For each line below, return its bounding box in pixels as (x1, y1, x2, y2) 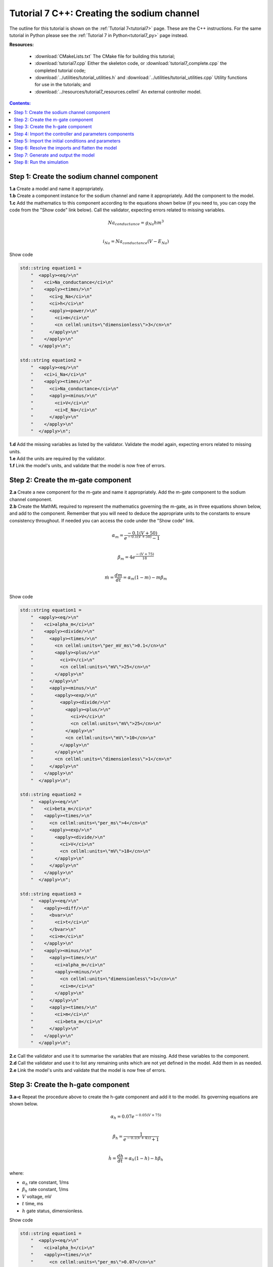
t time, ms (22, 1201, 43, 1207)
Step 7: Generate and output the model (14, 152, 95, 158)
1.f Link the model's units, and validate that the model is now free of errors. (9, 463, 166, 469)
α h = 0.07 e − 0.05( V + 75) (110, 1113, 161, 1121)
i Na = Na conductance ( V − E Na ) (103, 238, 169, 245)
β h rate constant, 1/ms (22, 1186, 69, 1194)
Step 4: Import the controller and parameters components (14, 131, 134, 137)
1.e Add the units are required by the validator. (9, 455, 106, 461)
